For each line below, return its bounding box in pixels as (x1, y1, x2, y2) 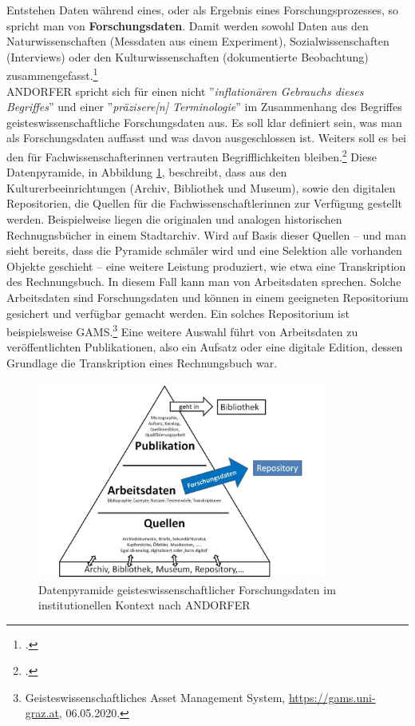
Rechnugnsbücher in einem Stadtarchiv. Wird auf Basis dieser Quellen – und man (6, 226, 406, 243)
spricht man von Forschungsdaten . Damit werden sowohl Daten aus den (6, 17, 369, 34)
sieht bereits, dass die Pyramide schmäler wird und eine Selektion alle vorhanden (6, 242, 402, 259)
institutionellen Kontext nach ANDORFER (38, 597, 251, 613)
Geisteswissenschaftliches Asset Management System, (25, 688, 286, 705)
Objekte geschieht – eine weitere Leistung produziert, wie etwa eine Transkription (6, 257, 406, 274)
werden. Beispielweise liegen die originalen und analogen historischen (6, 211, 342, 228)
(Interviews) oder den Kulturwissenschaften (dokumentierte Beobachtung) (6, 48, 369, 65)
